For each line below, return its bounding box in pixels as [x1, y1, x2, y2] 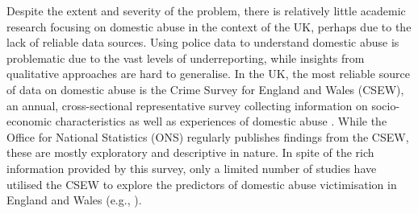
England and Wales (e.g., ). [6, 191, 142, 208]
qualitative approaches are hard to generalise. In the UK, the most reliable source [6, 65, 410, 82]
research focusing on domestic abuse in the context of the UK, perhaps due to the [6, 18, 412, 35]
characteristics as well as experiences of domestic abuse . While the [55, 113, 387, 130]
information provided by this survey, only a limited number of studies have [6, 159, 377, 176]
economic [6, 113, 52, 130]
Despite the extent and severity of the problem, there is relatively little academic [6, 2, 406, 19]
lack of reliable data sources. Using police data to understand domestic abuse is [6, 34, 399, 51]
